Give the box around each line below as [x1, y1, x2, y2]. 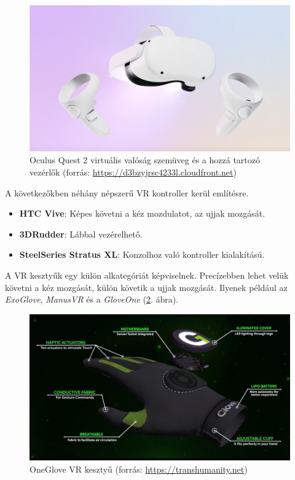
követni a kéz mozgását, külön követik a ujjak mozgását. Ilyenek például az [5, 281, 288, 293]
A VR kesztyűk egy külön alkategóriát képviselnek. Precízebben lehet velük [5, 268, 289, 281]
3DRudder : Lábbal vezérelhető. [19, 227, 143, 240]
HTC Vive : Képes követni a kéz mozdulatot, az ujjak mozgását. [19, 207, 265, 220]
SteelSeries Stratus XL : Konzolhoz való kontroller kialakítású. [19, 248, 265, 261]
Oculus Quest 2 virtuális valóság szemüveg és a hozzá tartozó [29, 153, 260, 166]
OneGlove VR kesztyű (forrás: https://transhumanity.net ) [29, 463, 248, 476]
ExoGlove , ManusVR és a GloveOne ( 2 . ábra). [5, 293, 179, 306]
